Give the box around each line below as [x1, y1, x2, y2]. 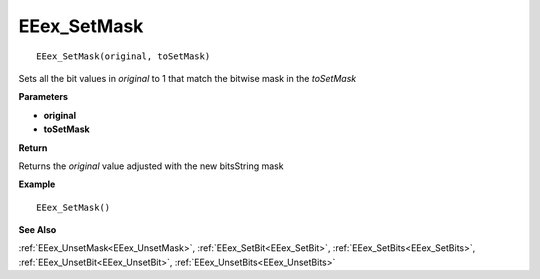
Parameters [18, 91, 69, 103]
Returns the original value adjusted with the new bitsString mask [18, 160, 284, 172]
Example [18, 178, 56, 190]
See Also [18, 224, 57, 236]
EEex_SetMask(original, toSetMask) [36, 50, 211, 62]
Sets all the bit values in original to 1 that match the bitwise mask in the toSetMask [18, 72, 357, 84]
